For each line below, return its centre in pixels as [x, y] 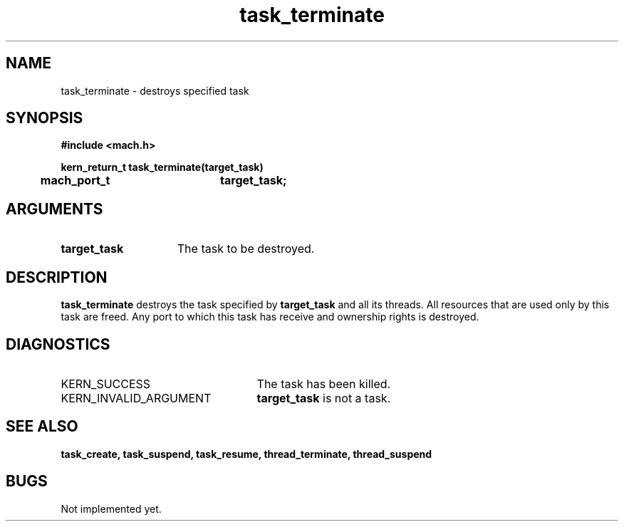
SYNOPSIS [45, 118]
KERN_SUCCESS [106, 383]
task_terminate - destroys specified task [155, 90]
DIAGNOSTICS [58, 344]
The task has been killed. [324, 383]
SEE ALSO [42, 427]
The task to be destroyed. [246, 249]
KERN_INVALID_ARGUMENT [136, 398]
